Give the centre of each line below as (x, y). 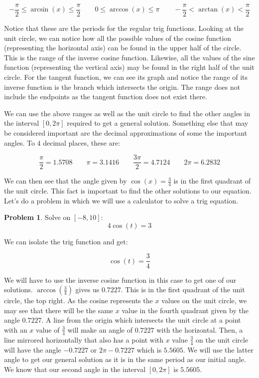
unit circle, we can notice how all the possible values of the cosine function (118, 38)
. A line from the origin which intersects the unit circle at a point (141, 320)
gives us (87, 289)
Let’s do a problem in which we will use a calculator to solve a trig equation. (121, 200)
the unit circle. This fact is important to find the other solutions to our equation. (128, 191)
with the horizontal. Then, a (200, 329)
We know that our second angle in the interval (75, 369)
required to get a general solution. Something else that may (158, 123)
